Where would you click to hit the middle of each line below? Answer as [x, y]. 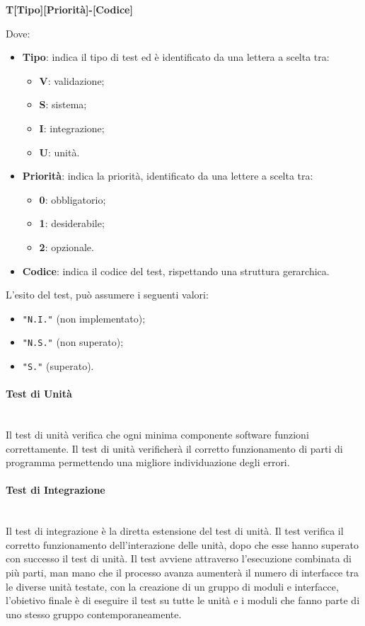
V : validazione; [72, 80]
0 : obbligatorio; [73, 199]
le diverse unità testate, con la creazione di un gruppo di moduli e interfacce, [172, 586]
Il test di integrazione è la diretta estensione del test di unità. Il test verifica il [175, 531]
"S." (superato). [58, 366]
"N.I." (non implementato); [84, 318]
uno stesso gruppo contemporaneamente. [94, 614]
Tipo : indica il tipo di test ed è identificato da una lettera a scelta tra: [176, 57]
